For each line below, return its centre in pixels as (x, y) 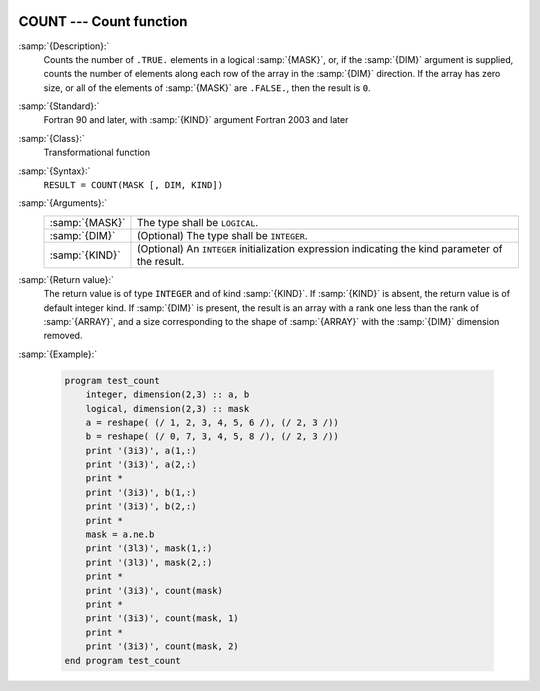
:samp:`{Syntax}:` (54, 171)
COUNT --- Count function (103, 21)
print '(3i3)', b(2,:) (141, 506)
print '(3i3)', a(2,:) (141, 464)
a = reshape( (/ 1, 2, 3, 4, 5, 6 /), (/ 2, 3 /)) (212, 422)
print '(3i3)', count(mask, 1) (162, 618)
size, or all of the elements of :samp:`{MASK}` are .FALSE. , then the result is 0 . (207, 87)
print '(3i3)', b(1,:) (141, 492)
